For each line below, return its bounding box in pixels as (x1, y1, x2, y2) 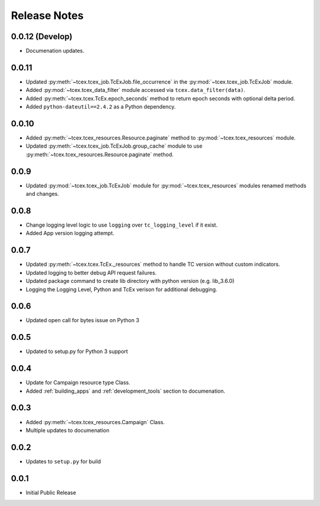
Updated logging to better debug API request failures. (25, 269, 157, 276)
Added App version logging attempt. (25, 230, 115, 237)
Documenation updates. (25, 47, 85, 55)
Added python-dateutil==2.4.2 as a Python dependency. (25, 103, 176, 110)
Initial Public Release (25, 489, 76, 496)
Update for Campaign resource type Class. (25, 379, 130, 386)
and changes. (25, 190, 59, 198)
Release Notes (11, 9, 84, 22)
